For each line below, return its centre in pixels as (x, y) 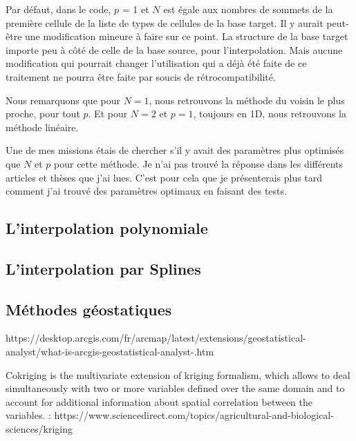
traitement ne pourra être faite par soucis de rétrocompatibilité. (141, 76)
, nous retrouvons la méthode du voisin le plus (247, 100)
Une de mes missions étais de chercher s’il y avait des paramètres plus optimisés (175, 150)
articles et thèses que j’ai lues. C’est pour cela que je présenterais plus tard (164, 177)
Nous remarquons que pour (63, 100)
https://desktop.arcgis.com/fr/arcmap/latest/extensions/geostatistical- (156, 338)
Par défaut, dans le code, (58, 9)
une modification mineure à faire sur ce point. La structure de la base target (187, 36)
